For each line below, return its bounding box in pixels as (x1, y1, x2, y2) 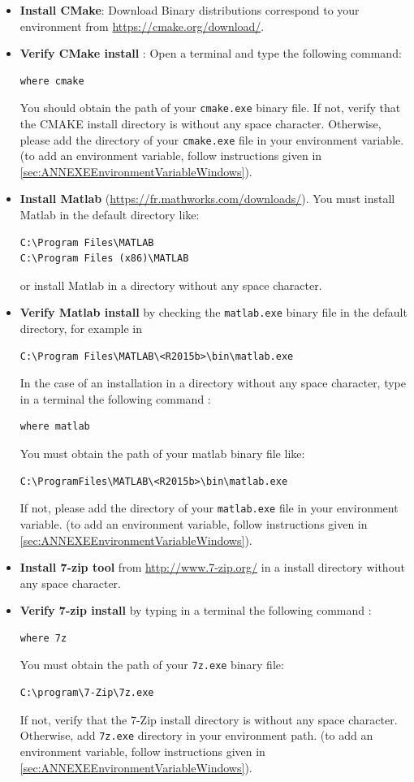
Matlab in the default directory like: (19, 206, 200, 223)
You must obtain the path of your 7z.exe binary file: (19, 656, 284, 673)
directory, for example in (19, 320, 143, 337)
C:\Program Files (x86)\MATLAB (19, 253, 189, 265)
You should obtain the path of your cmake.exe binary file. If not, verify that (19, 99, 401, 116)
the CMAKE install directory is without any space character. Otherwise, (19, 115, 382, 132)
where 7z (19, 632, 67, 644)
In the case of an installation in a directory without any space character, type (19, 374, 407, 391)
